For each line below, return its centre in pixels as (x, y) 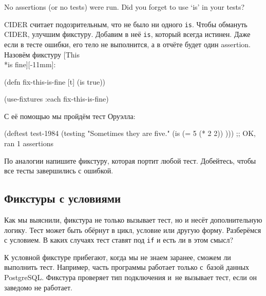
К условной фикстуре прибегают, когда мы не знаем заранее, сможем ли (118, 257)
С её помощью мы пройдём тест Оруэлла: (70, 116)
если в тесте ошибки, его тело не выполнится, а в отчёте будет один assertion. (128, 44)
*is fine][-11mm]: (30, 64)
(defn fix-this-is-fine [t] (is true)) (55, 81)
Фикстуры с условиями (63, 198)
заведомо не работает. (38, 287)
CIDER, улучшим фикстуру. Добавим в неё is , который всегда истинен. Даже (127, 34)
